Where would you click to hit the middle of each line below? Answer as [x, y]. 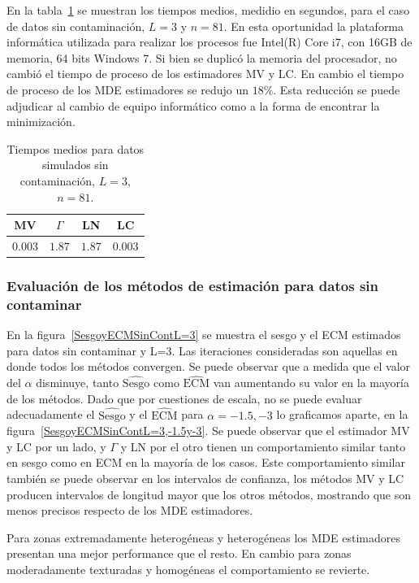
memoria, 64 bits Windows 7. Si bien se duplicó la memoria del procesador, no [202, 57]
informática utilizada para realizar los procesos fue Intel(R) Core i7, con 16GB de [209, 42]
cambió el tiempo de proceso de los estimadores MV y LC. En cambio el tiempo [205, 74]
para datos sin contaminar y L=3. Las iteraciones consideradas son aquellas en [202, 350]
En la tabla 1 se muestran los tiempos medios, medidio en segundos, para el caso [208, 10]
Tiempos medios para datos [76, 148]
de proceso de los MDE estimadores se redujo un [127, 89]
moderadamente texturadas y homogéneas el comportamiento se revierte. [188, 569]
